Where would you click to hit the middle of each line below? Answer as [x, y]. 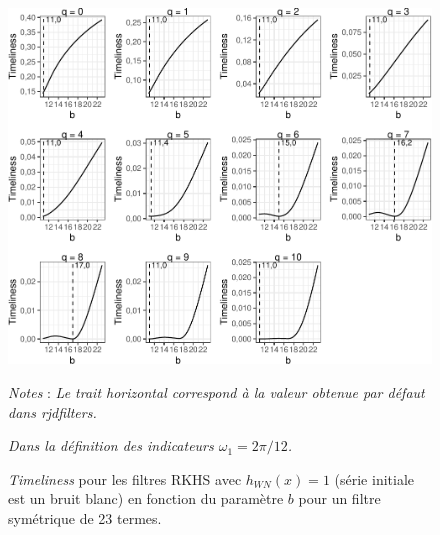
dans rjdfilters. [52, 411]
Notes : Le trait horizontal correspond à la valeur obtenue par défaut [216, 391]
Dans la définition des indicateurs [111, 445]
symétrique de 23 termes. [85, 517]
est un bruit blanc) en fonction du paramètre [146, 498]
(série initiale [374, 478]
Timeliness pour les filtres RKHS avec [125, 478]
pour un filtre [339, 498]
